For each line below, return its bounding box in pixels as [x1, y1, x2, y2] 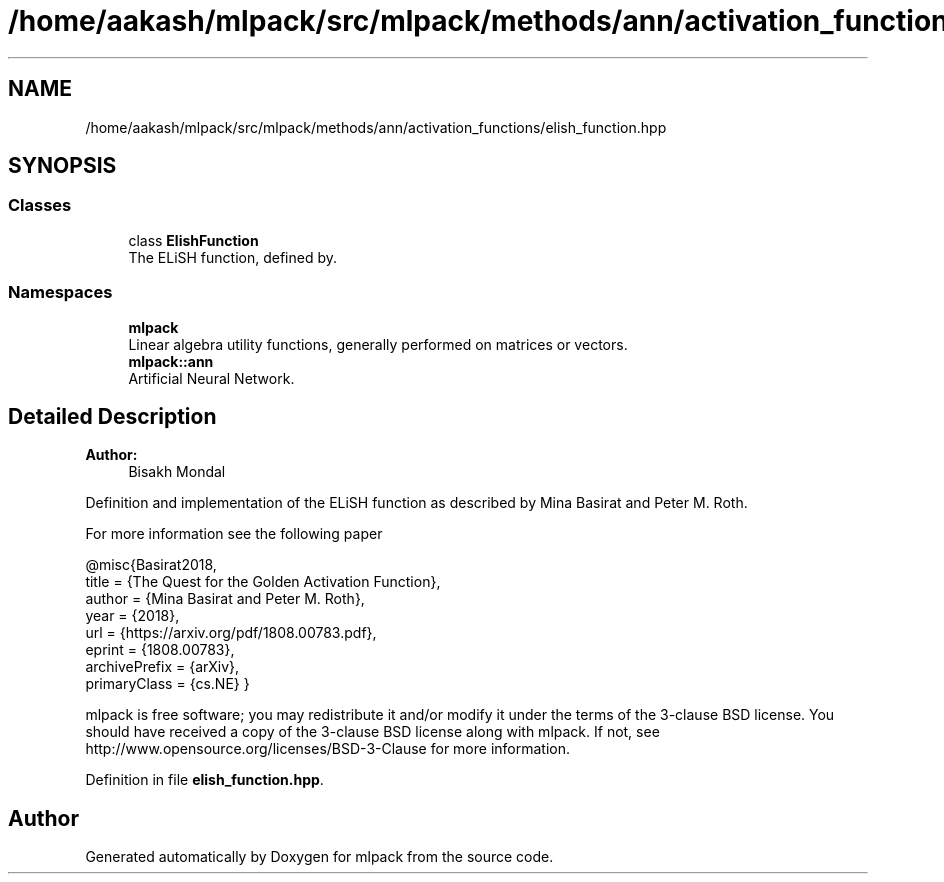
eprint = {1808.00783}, [85, 641, 235, 659]
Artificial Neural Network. [128, 369, 295, 387]
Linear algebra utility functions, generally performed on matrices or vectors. [128, 335, 628, 353]
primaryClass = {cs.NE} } [85, 675, 250, 693]
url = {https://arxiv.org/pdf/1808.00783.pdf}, [85, 624, 377, 642]
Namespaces [8, 282, 113, 303]
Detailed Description [8, 403, 217, 429]
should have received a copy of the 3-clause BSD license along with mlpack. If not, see [85, 723, 660, 741]
